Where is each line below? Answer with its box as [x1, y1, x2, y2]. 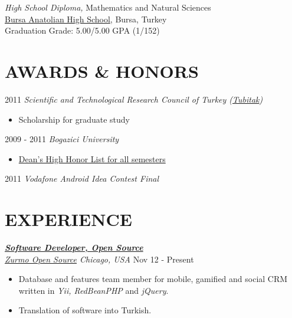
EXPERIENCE [5, 207, 132, 231]
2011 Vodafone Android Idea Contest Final [5, 172, 159, 185]
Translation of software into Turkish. [18, 304, 152, 316]
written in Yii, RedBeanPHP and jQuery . [18, 284, 169, 296]
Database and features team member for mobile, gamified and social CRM [18, 273, 288, 285]
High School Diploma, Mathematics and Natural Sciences [5, 1, 211, 13]
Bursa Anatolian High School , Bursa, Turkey [5, 12, 167, 25]
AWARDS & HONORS [5, 58, 199, 83]
